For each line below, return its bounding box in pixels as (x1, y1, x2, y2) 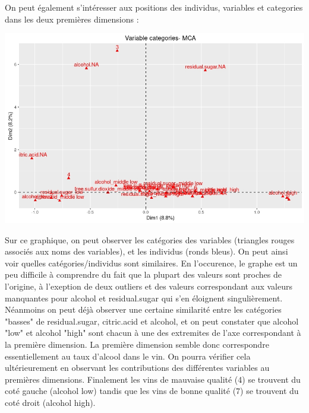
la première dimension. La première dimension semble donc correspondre (5, 338, 269, 351)
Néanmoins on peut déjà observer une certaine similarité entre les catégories (5, 303, 282, 316)
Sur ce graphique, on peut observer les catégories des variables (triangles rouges (5, 233, 295, 246)
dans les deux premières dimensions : (5, 12, 139, 25)
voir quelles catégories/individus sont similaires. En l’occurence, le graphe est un (5, 256, 298, 269)
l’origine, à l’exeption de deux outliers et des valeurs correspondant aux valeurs (5, 280, 293, 293)
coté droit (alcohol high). (5, 396, 96, 409)
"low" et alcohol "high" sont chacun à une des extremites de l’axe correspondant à (5, 326, 301, 339)
